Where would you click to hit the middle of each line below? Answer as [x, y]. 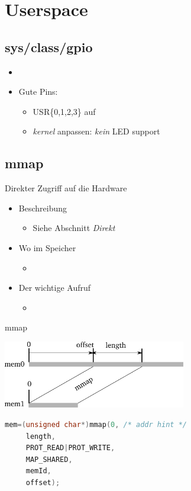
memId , [38, 471]
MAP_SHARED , [49, 459]
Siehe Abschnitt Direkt [74, 228]
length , [41, 436]
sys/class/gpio [49, 46]
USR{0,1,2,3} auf [64, 111]
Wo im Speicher [47, 247]
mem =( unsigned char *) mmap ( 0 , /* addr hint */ [96, 424]
